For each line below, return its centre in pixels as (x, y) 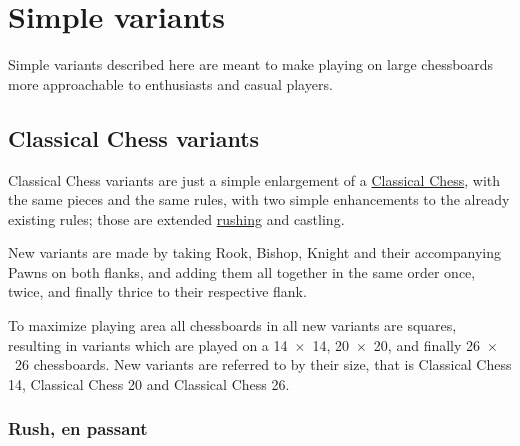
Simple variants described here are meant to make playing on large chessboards (251, 64)
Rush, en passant (78, 428)
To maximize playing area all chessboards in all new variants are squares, (232, 325)
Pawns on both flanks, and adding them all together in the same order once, (242, 271)
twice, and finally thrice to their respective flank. (157, 291)
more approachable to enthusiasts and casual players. (170, 83)
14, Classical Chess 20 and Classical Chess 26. (149, 383)
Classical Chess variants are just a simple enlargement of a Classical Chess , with (254, 179)
